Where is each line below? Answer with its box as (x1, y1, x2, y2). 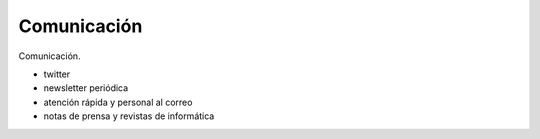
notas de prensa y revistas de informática (43, 110, 215, 122)
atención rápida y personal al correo (43, 96, 193, 108)
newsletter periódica (43, 82, 129, 94)
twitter (43, 68, 71, 80)
